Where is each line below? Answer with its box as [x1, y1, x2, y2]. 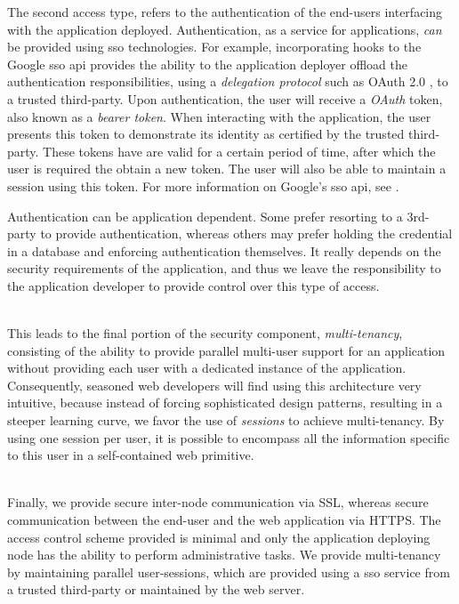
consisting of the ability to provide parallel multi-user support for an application [7, 341, 446, 359]
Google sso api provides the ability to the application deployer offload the [7, 54, 408, 73]
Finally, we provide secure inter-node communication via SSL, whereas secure [7, 493, 429, 511]
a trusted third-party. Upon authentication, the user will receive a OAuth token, [7, 89, 443, 108]
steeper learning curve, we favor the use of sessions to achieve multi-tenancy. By [7, 411, 445, 430]
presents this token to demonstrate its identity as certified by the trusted [7, 125, 405, 143]
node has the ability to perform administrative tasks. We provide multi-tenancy [7, 545, 441, 564]
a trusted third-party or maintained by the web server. [7, 580, 305, 599]
